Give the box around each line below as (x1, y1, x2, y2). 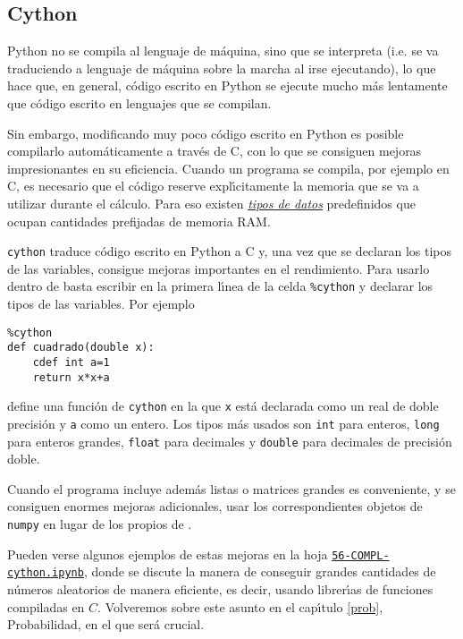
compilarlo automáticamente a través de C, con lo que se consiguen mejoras (7, 141, 422, 160)
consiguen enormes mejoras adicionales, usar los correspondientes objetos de (7, 497, 423, 515)
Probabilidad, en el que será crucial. (7, 615, 205, 634)
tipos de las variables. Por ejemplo (7, 294, 195, 313)
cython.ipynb (7, 567, 84, 580)
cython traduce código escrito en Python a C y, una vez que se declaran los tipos (7, 242, 451, 260)
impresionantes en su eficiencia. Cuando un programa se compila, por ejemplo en (7, 158, 450, 177)
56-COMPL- (332, 549, 390, 562)
